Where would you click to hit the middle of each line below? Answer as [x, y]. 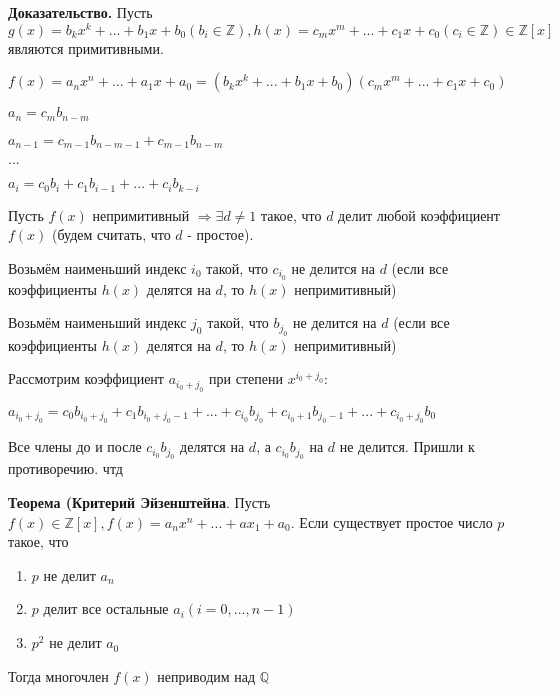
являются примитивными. [86, 47]
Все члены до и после [75, 446]
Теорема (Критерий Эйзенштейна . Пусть [139, 502]
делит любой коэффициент [419, 214]
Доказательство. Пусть [80, 12]
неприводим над [206, 675]
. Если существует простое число [391, 521]
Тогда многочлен [58, 675]
